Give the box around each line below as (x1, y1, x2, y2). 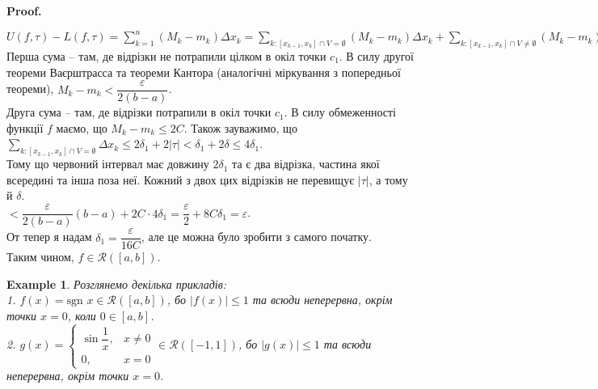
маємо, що (56, 119, 107, 136)
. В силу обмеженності (284, 104, 396, 121)
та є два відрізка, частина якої (232, 155, 380, 172)
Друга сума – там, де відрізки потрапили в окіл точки (6, 104, 272, 121)
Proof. (6, 2, 42, 19)
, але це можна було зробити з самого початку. (141, 228, 372, 245)
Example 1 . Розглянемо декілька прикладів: (6, 275, 227, 292)
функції (6, 119, 44, 136)
